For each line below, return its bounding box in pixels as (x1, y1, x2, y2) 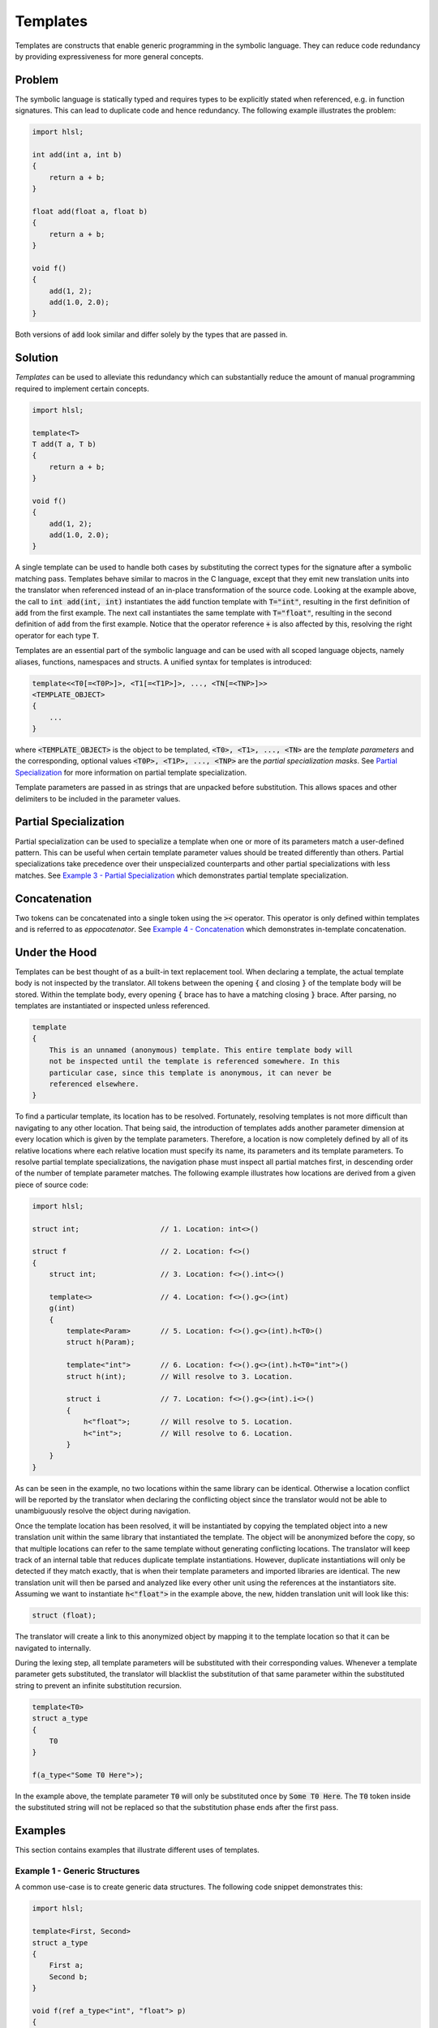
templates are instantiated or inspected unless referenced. (15, 1001, 211, 1011)
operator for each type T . (15, 630, 99, 640)
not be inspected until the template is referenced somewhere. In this (49, 1057, 341, 1066)
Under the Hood (15, 945, 97, 959)
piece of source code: (15, 1179, 89, 1189)
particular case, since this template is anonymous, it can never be (49, 1068, 332, 1077)
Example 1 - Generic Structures (15, 1866, 140, 1877)
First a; (49, 1961, 84, 1970)
